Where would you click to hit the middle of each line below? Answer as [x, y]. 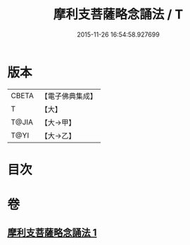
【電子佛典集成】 [69, 96]
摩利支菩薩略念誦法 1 [52, 233]
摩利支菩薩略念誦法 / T [118, 14]
